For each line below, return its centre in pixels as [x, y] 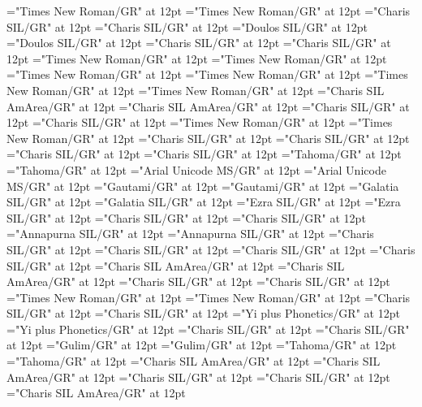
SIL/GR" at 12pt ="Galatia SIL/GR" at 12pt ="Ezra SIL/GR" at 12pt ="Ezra [204, 202]
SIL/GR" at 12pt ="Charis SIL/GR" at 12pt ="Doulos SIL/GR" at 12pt [187, 26]
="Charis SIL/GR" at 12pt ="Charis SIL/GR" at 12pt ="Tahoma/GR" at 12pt [204, 154]
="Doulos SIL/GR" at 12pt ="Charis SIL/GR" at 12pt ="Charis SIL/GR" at [199, 43]
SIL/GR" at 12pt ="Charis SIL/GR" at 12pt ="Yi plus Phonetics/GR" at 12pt [203, 313]
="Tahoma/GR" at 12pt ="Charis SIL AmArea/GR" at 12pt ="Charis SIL [194, 361]
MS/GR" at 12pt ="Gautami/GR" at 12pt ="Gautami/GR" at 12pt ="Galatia [203, 186]
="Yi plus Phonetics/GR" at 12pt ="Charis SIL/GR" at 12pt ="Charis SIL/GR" [208, 329]
